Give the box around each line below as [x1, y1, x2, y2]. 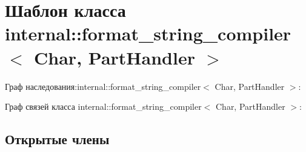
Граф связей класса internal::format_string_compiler [5, 100, 202, 113]
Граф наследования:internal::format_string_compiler [5, 80, 201, 92]
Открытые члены [5, 130, 110, 148]
